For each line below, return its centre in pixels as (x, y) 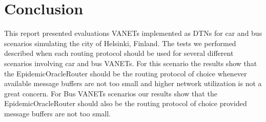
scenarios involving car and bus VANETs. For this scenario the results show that (131, 63)
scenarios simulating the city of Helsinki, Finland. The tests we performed (120, 43)
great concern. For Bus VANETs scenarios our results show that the (111, 93)
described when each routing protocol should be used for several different (119, 53)
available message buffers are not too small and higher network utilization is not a (133, 83)
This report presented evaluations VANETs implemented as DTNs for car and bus (133, 33)
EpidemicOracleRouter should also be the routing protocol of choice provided (126, 103)
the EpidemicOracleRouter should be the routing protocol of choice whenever (126, 73)
